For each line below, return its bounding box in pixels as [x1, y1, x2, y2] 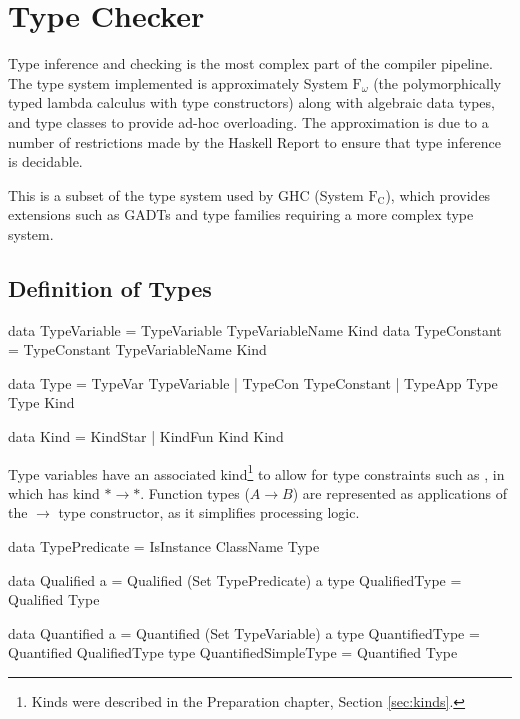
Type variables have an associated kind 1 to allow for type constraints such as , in [8, 460, 505, 484]
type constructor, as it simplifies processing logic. [58, 502, 360, 523]
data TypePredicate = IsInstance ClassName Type [8, 536, 320, 557]
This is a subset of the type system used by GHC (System [8, 184, 364, 205]
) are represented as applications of [292, 482, 507, 503]
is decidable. [8, 151, 83, 172]
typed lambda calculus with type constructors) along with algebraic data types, [8, 92, 495, 113]
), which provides [385, 184, 491, 205]
